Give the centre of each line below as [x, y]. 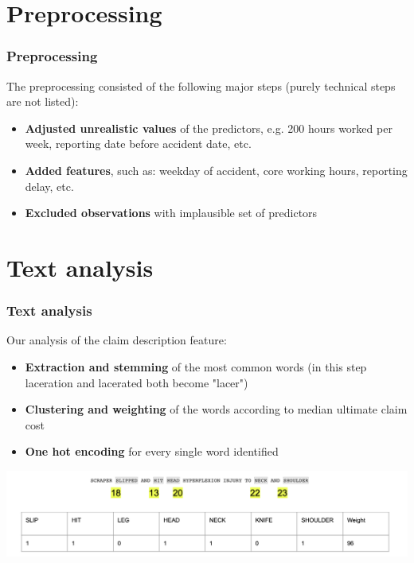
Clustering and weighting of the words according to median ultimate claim [216, 409]
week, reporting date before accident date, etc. [138, 144]
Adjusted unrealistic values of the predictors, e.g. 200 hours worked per [209, 128]
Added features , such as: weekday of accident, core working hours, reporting [216, 170]
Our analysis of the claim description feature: [117, 340]
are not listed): [43, 101]
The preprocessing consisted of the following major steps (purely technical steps [201, 85]
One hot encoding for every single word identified [152, 451]
